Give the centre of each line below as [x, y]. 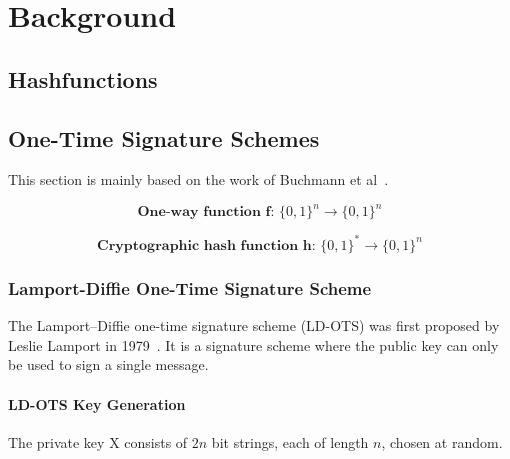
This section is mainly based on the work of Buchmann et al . [198, 179]
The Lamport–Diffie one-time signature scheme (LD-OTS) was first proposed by [254, 325]
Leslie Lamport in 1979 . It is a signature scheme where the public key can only [253, 344]
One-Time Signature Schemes [164, 137]
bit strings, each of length [290, 441]
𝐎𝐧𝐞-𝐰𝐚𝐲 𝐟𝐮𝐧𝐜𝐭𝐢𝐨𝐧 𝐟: [206, 212]
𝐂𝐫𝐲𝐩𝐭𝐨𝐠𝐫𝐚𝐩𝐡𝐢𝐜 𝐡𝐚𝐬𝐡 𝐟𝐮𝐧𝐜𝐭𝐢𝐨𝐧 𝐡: [206, 245]
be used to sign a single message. [108, 364]
